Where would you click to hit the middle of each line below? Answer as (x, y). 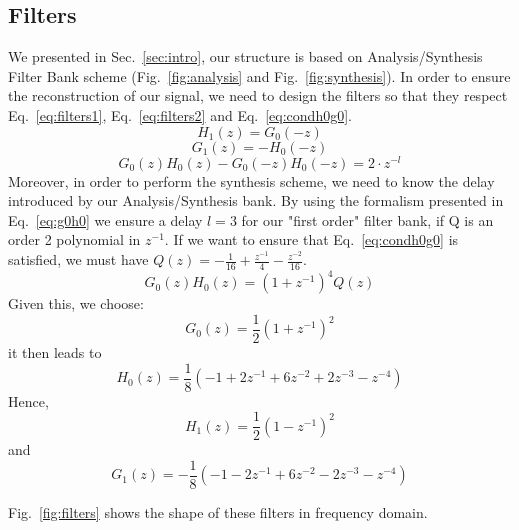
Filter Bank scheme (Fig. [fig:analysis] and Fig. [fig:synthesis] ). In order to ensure (259, 75)
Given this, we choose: (76, 303)
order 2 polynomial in (74, 239)
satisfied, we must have (78, 259)
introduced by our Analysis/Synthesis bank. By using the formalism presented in (256, 200)
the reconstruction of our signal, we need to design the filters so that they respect (258, 95)
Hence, (28, 400)
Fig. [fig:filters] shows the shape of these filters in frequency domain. (218, 511)
